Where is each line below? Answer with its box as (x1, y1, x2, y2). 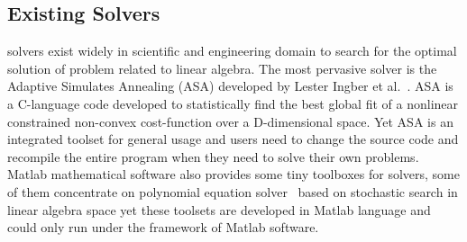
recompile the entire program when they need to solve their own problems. (7, 147, 419, 166)
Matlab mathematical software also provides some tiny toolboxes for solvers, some (7, 165, 460, 184)
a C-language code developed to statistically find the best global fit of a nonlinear (7, 94, 459, 112)
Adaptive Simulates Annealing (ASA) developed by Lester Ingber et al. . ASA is (7, 76, 453, 95)
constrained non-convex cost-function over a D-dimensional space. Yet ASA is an (7, 112, 453, 130)
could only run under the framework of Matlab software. (7, 218, 319, 237)
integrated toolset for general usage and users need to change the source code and (7, 130, 459, 148)
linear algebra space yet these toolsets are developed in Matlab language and (7, 200, 431, 219)
